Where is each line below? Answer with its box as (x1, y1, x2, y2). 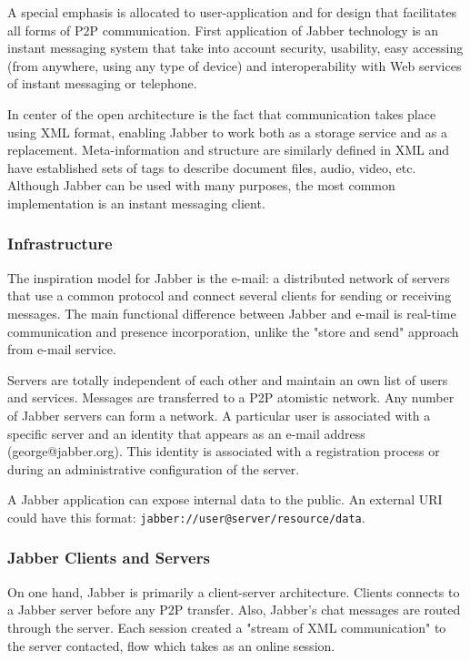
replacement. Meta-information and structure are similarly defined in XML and (7, 140, 449, 159)
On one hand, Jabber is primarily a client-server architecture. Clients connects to (7, 582, 460, 601)
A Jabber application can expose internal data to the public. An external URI (7, 490, 443, 509)
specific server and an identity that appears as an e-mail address (7, 423, 365, 442)
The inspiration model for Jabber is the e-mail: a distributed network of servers (7, 268, 450, 287)
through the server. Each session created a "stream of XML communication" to (7, 617, 446, 636)
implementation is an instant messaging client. (7, 193, 265, 212)
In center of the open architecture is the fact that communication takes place (7, 104, 436, 123)
